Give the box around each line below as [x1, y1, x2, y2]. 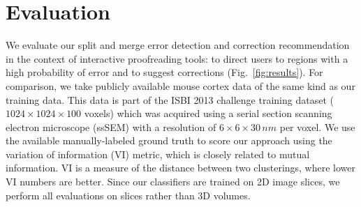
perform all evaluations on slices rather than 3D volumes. [6, 187, 251, 202]
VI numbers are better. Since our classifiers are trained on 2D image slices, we [6, 174, 340, 189]
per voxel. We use [279, 119, 355, 134]
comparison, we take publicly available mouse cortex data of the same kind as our [6, 78, 355, 93]
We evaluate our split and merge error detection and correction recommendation [6, 38, 350, 52]
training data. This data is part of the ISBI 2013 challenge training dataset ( [6, 92, 334, 107]
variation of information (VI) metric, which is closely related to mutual [6, 146, 310, 161]
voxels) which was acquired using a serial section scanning [84, 106, 332, 121]
